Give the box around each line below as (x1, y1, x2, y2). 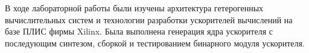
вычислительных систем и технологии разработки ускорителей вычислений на (5, 13, 293, 26)
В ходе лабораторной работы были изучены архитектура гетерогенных (5, 2, 264, 14)
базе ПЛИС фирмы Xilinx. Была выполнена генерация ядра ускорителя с (5, 25, 273, 38)
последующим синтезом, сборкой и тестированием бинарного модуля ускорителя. (5, 36, 305, 49)
